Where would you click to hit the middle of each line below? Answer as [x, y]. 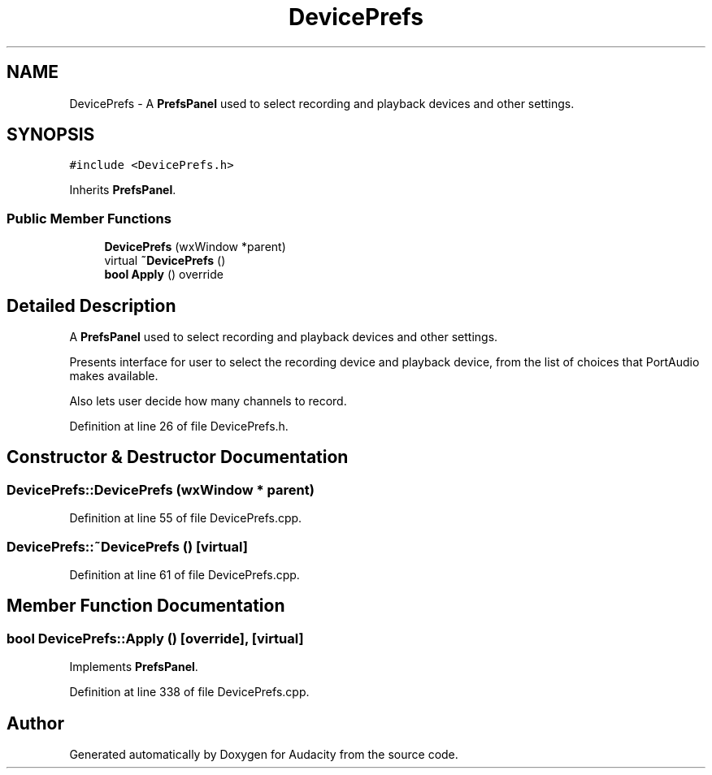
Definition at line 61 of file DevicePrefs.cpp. [185, 575]
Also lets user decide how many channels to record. [208, 401]
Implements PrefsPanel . [134, 667]
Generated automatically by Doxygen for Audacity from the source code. [264, 755]
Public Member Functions [89, 218]
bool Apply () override [164, 275]
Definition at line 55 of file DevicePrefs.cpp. [186, 518]
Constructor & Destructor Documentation [178, 457]
